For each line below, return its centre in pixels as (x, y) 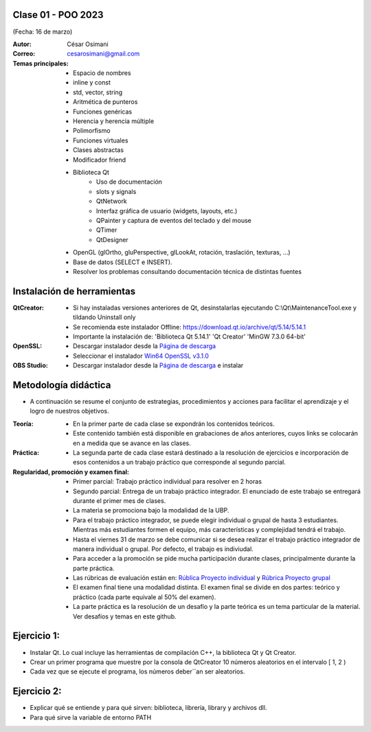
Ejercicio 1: (36, 636)
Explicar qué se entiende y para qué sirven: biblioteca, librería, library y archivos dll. (148, 708)
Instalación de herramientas (74, 291)
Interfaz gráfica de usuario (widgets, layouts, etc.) (167, 211)
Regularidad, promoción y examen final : (71, 472)
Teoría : (23, 424)
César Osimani (88, 44)
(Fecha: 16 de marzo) (43, 32)
